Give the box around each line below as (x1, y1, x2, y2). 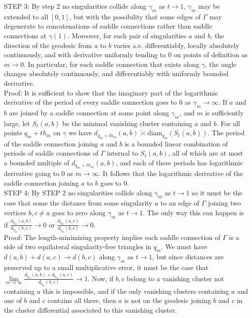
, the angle (205, 59, 236, 69)
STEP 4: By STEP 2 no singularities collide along (4, 187, 153, 197)
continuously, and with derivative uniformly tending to (4, 49, 166, 60)
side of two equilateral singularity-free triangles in (4, 241, 152, 252)
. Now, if (88, 273, 113, 283)
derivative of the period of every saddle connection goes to (4, 97, 177, 107)
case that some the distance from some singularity (4, 198, 153, 208)
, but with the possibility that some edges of (69, 11, 201, 21)
